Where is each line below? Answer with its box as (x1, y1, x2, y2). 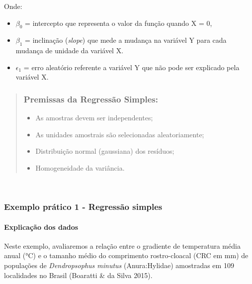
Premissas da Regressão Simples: (23, 93, 158, 105)
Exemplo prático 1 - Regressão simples (4, 200, 163, 213)
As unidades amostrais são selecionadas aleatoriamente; (35, 129, 204, 139)
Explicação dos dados (4, 221, 79, 232)
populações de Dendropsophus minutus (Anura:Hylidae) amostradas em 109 (4, 260, 234, 270)
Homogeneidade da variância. (35, 162, 125, 173)
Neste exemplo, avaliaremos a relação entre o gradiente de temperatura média (4, 240, 241, 251)
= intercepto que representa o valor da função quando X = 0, (25, 17, 212, 28)
